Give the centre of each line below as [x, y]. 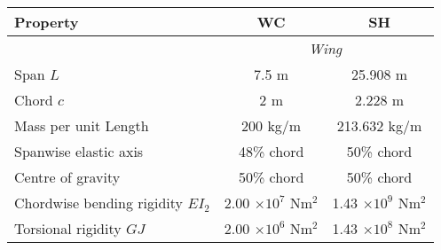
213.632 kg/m [379, 125]
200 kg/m [272, 125]
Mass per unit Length [82, 125]
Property [47, 22]
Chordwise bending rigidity [99, 203]
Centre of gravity [67, 177]
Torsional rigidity [68, 228]
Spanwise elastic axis [79, 151]
